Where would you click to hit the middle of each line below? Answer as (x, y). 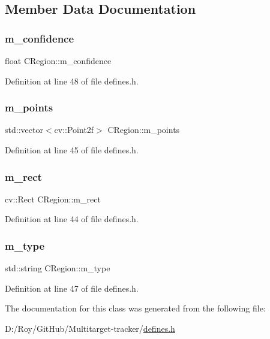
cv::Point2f (74, 130)
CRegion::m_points (144, 130)
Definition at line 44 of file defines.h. (72, 219)
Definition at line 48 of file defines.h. (72, 81)
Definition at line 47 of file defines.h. (72, 288)
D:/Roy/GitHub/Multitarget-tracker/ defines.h (90, 328)
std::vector (24, 130)
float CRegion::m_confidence (58, 60)
